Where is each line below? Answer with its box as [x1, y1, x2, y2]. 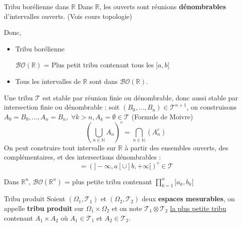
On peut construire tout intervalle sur [4, 142, 116, 152]
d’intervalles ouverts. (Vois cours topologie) [4, 11, 132, 21]
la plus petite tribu [170, 203, 226, 213]
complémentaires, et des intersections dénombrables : [4, 152, 161, 162]
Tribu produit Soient [4, 194, 65, 204]
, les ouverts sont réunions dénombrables [99, 1, 226, 11]
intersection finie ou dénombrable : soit [4, 102, 120, 112]
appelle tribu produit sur [4, 203, 84, 213]
